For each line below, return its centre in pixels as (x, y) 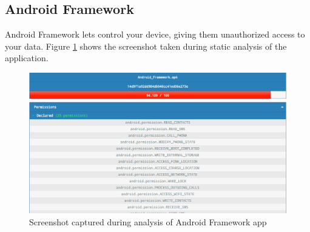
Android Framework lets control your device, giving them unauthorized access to (155, 34)
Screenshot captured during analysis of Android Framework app (148, 221)
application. (27, 58)
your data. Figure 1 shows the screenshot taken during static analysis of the (146, 46)
